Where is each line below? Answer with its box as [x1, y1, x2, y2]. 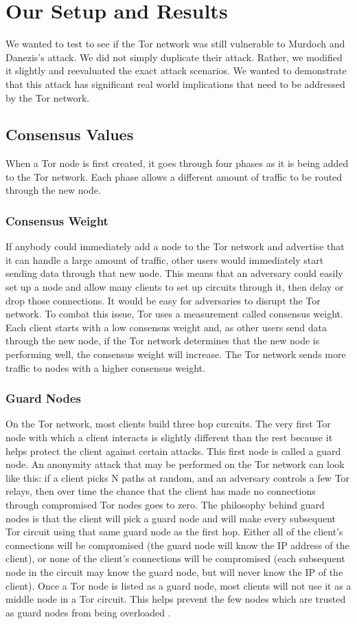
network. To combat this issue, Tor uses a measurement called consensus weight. [5, 307, 343, 321]
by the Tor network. [5, 90, 90, 104]
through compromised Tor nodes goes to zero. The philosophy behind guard [5, 498, 325, 512]
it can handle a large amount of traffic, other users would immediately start [5, 252, 324, 267]
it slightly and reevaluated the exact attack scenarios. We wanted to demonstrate [5, 63, 347, 78]
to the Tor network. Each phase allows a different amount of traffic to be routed [5, 169, 343, 183]
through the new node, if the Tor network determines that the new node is [5, 333, 320, 348]
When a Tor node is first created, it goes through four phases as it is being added [5, 156, 349, 170]
